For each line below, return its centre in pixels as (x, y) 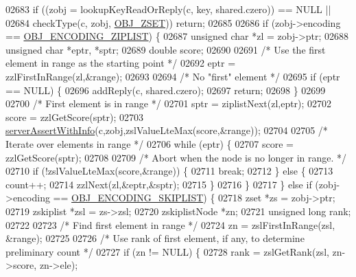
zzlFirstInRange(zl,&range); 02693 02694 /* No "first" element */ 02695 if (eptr (173, 76)
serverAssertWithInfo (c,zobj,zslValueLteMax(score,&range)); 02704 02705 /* (167, 130)
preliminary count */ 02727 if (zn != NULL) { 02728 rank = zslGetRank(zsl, (167, 251)
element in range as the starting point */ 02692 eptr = (121, 63)
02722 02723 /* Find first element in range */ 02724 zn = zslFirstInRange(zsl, (170, 224)
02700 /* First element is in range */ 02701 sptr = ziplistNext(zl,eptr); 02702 (169, 103)
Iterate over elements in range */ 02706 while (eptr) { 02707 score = (150, 143)
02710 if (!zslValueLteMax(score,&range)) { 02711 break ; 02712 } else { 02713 (169, 171)
